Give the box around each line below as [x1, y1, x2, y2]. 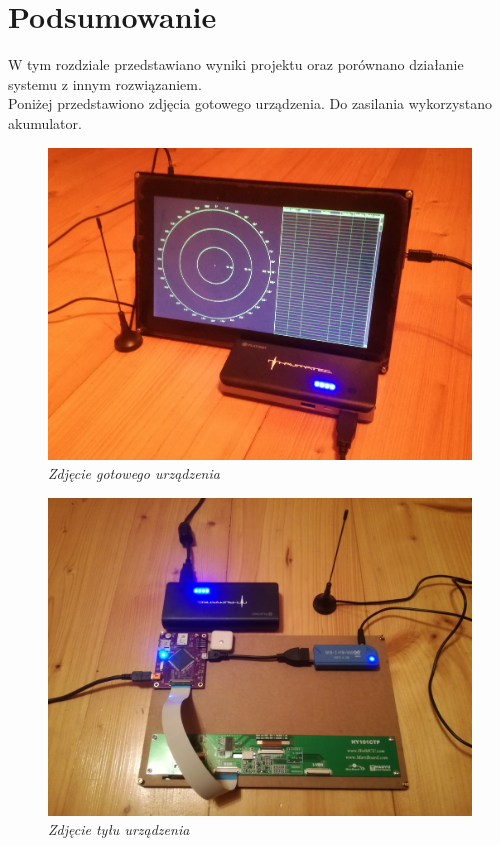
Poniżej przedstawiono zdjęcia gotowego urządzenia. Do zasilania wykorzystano [8, 93, 493, 114]
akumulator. [8, 112, 82, 133]
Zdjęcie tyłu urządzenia [48, 819, 190, 840]
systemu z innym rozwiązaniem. [8, 73, 202, 94]
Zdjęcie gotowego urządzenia [48, 463, 220, 484]
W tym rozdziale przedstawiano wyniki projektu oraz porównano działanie [8, 54, 464, 75]
